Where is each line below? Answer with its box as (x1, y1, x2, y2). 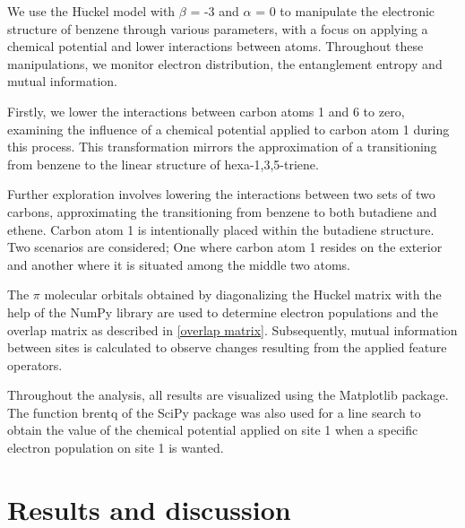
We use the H (7, 2, 82, 20)
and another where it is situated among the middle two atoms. (7, 255, 350, 273)
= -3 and (190, 2, 239, 20)
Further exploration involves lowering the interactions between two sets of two (7, 185, 435, 203)
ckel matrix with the (330, 285, 442, 304)
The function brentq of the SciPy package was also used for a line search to (7, 402, 421, 421)
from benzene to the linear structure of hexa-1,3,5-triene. (7, 154, 319, 173)
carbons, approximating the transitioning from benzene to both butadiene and (7, 202, 437, 221)
